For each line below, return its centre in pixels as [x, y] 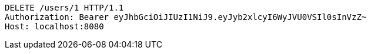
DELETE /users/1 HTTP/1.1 [64, 8]
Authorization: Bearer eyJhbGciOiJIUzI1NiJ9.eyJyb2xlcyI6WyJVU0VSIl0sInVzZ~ [186, 17]
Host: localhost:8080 [54, 26]
